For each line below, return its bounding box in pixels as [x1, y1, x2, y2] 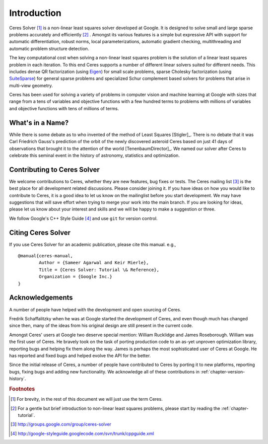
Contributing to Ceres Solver [9, 165, 100, 174]
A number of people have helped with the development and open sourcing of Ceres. [9, 306, 181, 312]
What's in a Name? [9, 118, 69, 127]
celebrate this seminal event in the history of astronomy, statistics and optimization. [9, 152, 180, 158]
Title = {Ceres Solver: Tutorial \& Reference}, [39, 267, 160, 273]
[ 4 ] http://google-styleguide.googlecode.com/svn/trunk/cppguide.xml [10, 430, 154, 437]
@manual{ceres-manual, [18, 253, 73, 259]
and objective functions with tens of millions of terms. [9, 105, 119, 111]
